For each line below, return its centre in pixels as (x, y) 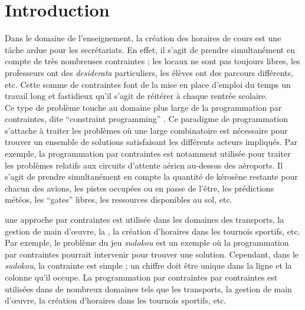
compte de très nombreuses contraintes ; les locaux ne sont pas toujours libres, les (152, 61)
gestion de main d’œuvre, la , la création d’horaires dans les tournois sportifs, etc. (152, 231)
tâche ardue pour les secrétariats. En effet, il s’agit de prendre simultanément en (150, 49)
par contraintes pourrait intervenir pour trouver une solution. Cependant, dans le (152, 254)
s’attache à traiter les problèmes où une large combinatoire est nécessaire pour (146, 130)
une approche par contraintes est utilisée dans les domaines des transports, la (145, 220)
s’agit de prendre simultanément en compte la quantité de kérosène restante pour (151, 177)
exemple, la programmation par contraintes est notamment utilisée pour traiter (148, 154)
